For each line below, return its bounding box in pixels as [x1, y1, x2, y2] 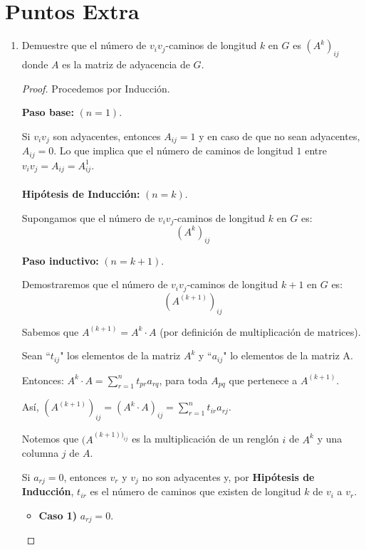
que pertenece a [229, 372, 298, 387]
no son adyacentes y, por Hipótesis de [142, 469, 315, 484]
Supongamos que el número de [21, 210, 155, 225]
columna [21, 445, 59, 460]
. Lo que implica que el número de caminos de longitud [53, 143, 293, 158]
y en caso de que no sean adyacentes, [199, 128, 360, 143]
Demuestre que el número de [21, 38, 147, 53]
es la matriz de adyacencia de [62, 56, 190, 71]
